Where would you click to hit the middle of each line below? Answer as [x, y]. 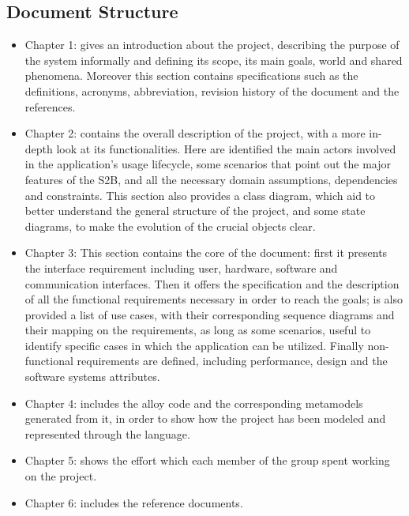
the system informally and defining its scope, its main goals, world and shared [214, 60]
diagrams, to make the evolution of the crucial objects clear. [170, 226]
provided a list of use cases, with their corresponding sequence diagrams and [210, 314]
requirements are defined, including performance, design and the [232, 361]
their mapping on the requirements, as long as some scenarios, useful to [198, 330]
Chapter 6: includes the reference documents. [134, 502]
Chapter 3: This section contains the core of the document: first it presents [206, 252]
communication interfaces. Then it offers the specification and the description [212, 283]
